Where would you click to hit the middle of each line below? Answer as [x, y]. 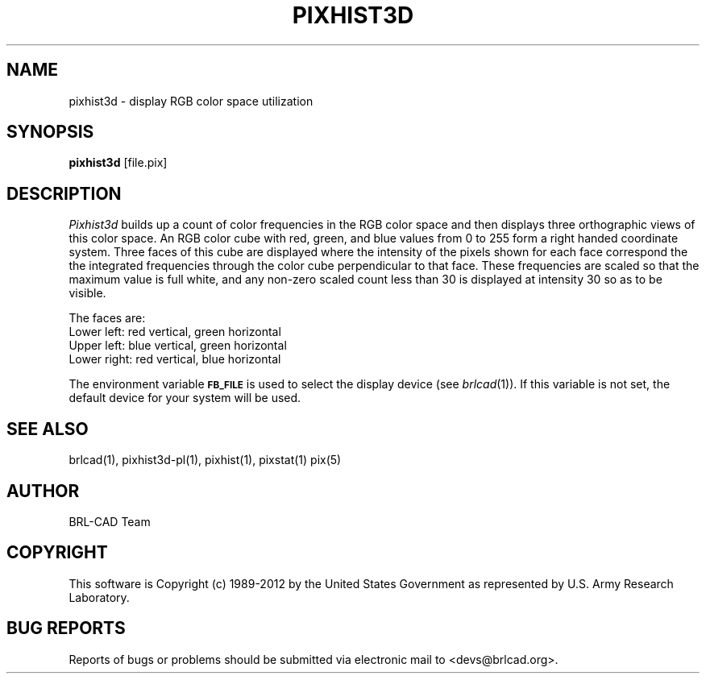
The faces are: [107, 318]
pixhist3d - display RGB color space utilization [191, 101]
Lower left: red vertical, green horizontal [175, 332]
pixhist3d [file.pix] [118, 163]
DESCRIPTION [64, 193]
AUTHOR [43, 491]
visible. [87, 293]
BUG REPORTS [66, 628]
